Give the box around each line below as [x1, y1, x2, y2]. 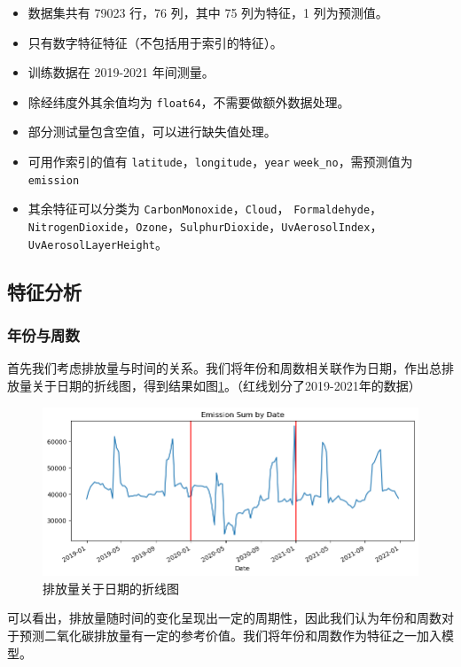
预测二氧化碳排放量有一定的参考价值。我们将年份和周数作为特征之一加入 [19, 626, 441, 645]
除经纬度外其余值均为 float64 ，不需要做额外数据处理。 [27, 92, 350, 111]
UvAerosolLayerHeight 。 [27, 234, 168, 252]
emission [27, 174, 80, 187]
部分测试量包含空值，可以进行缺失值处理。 [27, 122, 277, 141]
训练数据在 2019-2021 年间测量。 [27, 63, 215, 81]
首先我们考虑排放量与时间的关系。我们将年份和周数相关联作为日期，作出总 [7, 359, 441, 377]
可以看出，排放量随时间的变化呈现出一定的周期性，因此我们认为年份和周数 [7, 609, 441, 627]
